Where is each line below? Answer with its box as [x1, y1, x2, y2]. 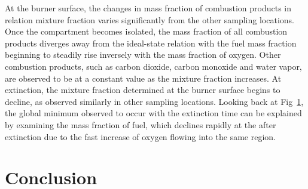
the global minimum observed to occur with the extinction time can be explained [5, 107, 302, 119]
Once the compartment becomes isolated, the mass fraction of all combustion [5, 25, 288, 38]
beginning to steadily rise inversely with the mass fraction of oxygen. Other [5, 48, 281, 61]
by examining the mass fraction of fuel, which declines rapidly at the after [5, 118, 276, 131]
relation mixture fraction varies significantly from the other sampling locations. [5, 13, 294, 26]
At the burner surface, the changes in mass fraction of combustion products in [5, 2, 291, 14]
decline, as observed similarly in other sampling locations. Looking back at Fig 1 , [5, 95, 304, 107]
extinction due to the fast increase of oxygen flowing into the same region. [5, 130, 276, 142]
